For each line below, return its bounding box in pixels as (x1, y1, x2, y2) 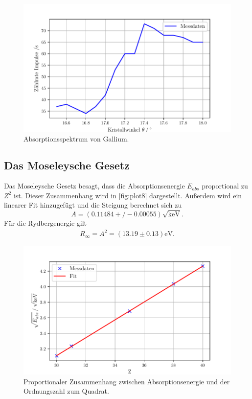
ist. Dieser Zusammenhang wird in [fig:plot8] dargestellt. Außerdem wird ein (13, 190, 242, 200)
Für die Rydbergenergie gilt (4, 218, 87, 228)
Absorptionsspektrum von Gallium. (23, 134, 129, 144)
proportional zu (202, 181, 248, 191)
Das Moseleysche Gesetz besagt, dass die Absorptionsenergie (4, 181, 185, 191)
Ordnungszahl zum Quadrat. (23, 386, 109, 396)
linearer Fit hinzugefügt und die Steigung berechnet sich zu (4, 200, 182, 210)
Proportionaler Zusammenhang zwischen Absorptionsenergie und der (23, 376, 230, 386)
